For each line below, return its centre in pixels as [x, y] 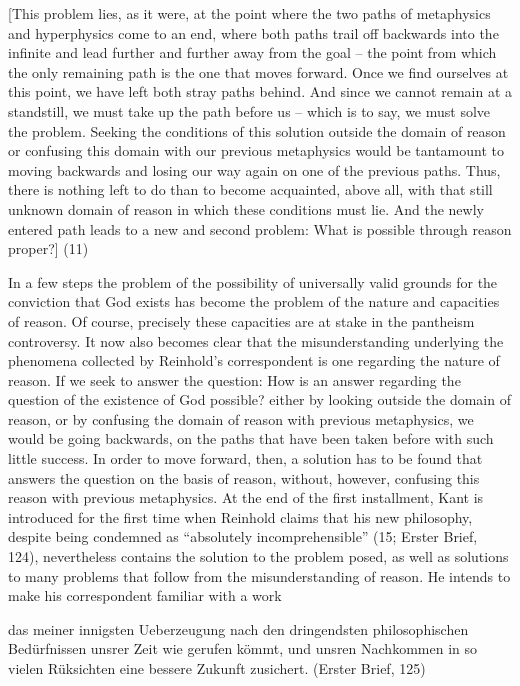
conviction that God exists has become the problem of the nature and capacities [254, 301]
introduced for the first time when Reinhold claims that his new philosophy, [240, 516]
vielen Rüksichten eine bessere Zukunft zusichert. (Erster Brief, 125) [217, 668]
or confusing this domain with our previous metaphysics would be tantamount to [256, 150]
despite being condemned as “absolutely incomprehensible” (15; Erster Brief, [243, 536]
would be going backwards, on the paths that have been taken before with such [251, 438]
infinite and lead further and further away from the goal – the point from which [252, 52]
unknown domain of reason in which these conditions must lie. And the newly [246, 208]
